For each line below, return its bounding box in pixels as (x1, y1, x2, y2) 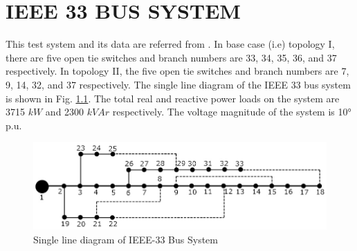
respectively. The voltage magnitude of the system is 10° (112, 104, 351, 119)
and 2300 (45, 104, 84, 119)
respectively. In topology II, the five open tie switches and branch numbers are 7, (6, 64, 349, 78)
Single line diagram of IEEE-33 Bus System (33, 232, 218, 246)
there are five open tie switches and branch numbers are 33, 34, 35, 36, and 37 (6, 50, 337, 64)
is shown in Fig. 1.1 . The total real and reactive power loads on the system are (6, 91, 340, 105)
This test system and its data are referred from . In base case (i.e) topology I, (6, 37, 335, 51)
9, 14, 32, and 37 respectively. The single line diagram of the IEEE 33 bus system (6, 77, 351, 91)
